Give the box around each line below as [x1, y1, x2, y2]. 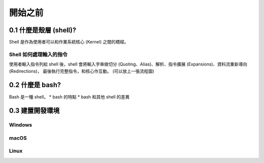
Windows [9, 121, 32, 128]
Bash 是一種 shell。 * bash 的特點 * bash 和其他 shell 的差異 [9, 93, 130, 100]
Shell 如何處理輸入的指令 [9, 51, 68, 58]
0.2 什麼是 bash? [9, 81, 61, 89]
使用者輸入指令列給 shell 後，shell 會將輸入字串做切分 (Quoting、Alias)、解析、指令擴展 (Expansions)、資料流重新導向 [9, 61, 247, 67]
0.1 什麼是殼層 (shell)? [9, 26, 76, 34]
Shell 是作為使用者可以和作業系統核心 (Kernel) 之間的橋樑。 [9, 39, 129, 45]
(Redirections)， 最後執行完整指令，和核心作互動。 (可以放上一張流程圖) [9, 68, 154, 74]
